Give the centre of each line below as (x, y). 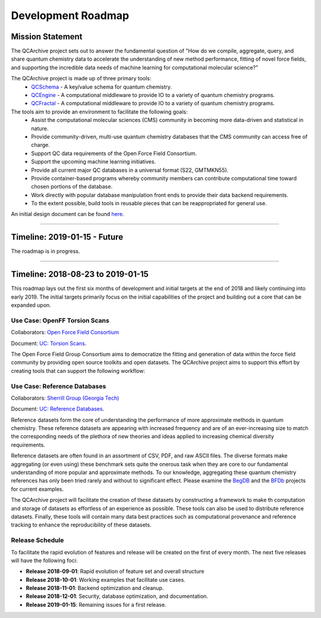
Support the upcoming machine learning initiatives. (94, 162)
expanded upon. (31, 305)
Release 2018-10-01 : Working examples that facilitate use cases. (106, 579)
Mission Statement (47, 37)
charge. (40, 145)
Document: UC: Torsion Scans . (49, 343)
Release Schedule (37, 540)
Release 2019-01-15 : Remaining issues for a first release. (96, 604)
